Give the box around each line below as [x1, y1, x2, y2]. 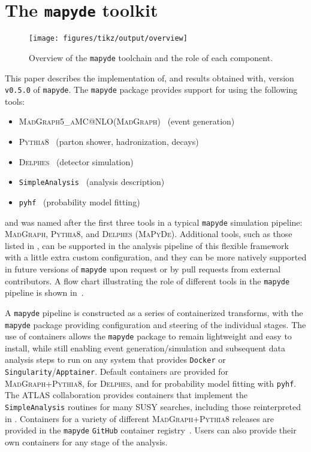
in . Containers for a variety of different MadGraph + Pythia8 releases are [5, 412, 274, 424]
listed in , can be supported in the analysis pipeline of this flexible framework [5, 239, 289, 251]
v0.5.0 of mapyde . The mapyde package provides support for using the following [5, 83, 298, 96]
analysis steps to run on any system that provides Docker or [5, 353, 226, 366]
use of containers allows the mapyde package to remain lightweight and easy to [5, 330, 292, 342]
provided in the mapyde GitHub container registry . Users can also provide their [5, 424, 297, 436]
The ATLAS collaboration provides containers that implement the [5, 389, 247, 401]
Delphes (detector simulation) [19, 155, 134, 168]
